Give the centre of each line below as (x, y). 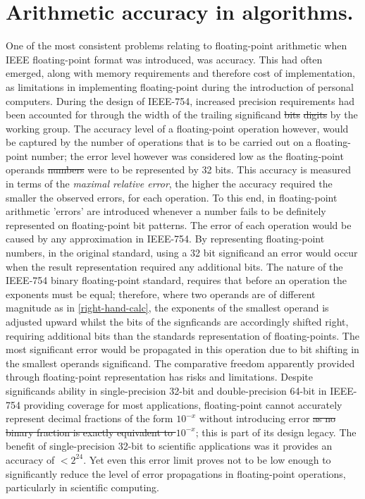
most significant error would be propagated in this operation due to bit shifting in (182, 349)
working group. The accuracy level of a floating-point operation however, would (177, 128)
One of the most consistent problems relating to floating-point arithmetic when (177, 45)
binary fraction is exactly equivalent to (89, 432)
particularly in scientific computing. (82, 487)
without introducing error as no (267, 418)
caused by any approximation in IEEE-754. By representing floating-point (165, 239)
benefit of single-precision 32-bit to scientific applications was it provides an (169, 446)
